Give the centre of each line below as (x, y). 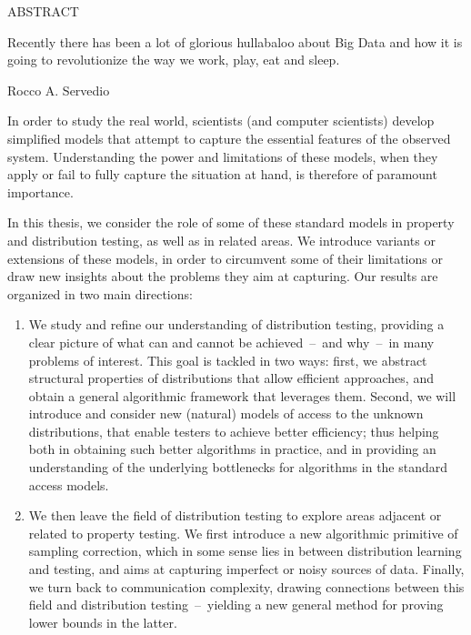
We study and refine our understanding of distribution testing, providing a (236, 324)
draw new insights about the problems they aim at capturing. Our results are (223, 276)
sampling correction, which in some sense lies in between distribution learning (245, 551)
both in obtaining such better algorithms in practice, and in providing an (232, 449)
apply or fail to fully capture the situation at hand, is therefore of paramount (222, 174)
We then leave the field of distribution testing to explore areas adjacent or (235, 515)
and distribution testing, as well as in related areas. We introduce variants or (221, 240)
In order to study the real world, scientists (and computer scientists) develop (221, 121)
